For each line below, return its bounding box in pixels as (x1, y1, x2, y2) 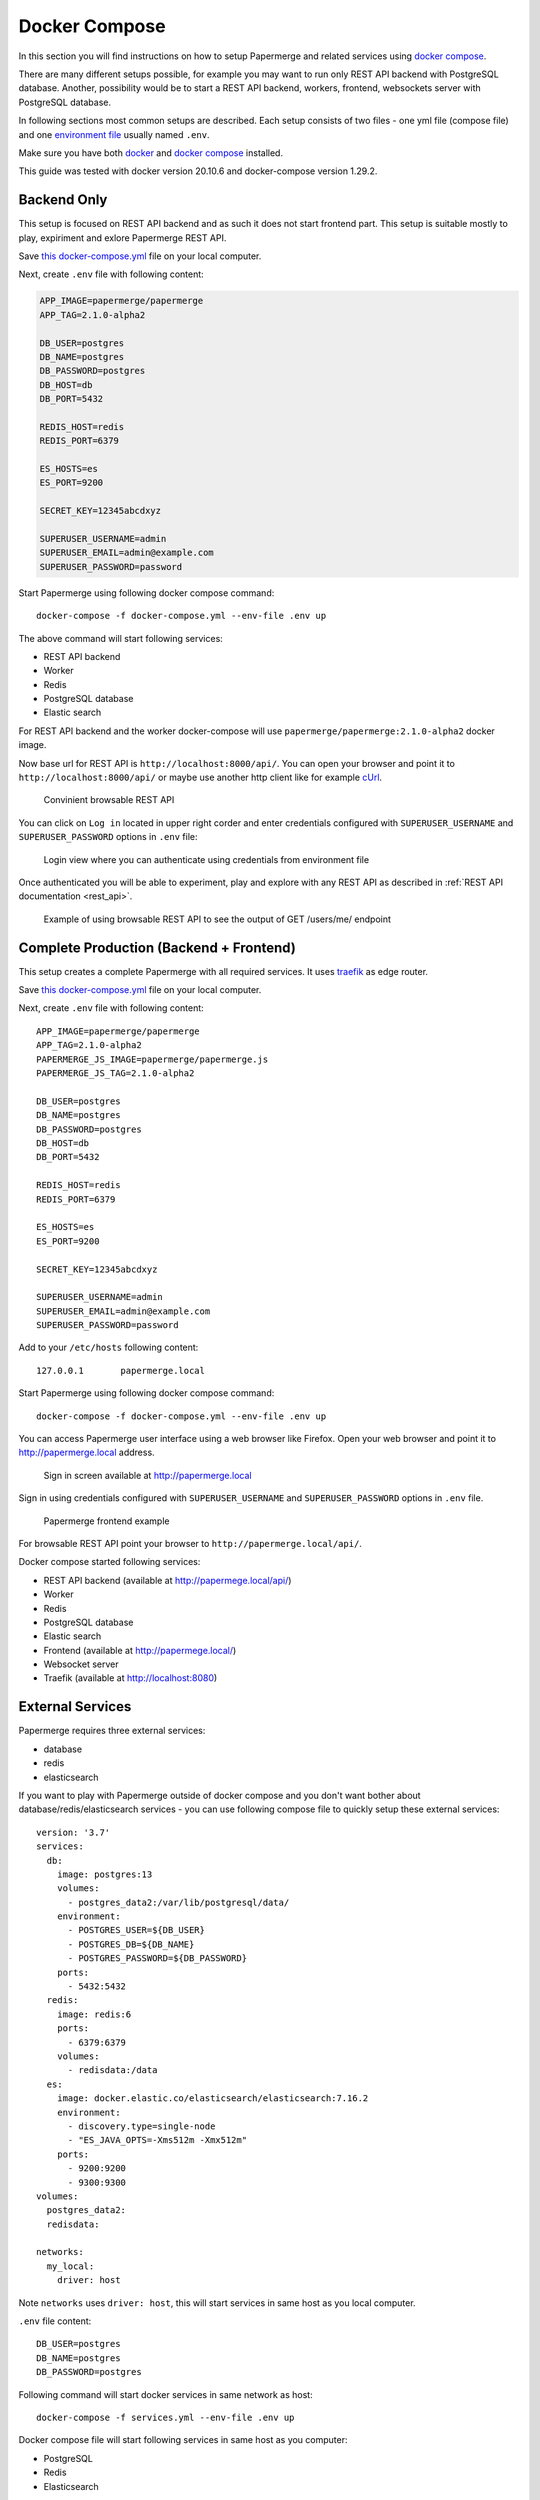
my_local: (46, 2260, 95, 2272)
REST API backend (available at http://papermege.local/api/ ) (43, 1574, 292, 1586)
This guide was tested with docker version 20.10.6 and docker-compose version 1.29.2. (18, 165, 378, 177)
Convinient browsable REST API (43, 794, 175, 806)
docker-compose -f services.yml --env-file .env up (36, 2411, 295, 2423)
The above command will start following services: (18, 632, 224, 644)
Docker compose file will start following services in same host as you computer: (18, 2434, 349, 2446)
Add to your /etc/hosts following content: (18, 1341, 199, 1354)
